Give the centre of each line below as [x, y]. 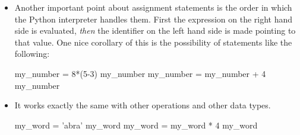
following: [32, 54]
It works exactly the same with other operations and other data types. [143, 105]
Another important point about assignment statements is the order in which [153, 7]
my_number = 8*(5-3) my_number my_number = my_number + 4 [140, 73]
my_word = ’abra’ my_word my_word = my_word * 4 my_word [136, 125]
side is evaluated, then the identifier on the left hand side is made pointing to [155, 30]
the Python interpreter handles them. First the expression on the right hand [154, 19]
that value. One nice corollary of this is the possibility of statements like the [153, 42]
